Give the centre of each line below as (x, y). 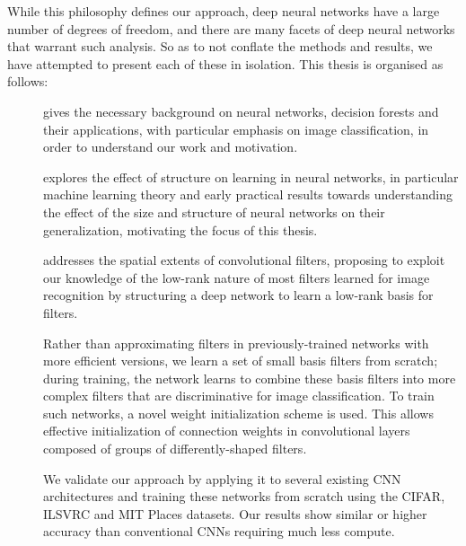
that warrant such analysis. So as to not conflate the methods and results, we (220, 46)
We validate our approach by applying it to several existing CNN (222, 478)
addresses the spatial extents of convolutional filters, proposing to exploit (244, 260)
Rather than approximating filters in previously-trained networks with (236, 343)
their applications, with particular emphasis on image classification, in (236, 129)
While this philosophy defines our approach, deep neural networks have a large (224, 11)
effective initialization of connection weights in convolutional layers (227, 431)
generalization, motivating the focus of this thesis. (180, 229)
